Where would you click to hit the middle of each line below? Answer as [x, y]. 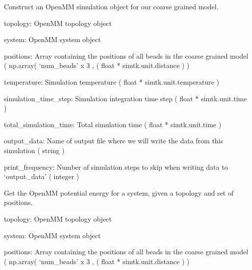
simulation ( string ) [34, 150]
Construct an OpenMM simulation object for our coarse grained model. [111, 6]
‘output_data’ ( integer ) [42, 176]
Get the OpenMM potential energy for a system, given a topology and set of [119, 192]
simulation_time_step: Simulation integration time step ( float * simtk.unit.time [126, 98]
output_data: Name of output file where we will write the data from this [114, 141]
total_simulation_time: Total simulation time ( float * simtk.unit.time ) [113, 124]
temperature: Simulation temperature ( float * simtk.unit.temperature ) [112, 81]
